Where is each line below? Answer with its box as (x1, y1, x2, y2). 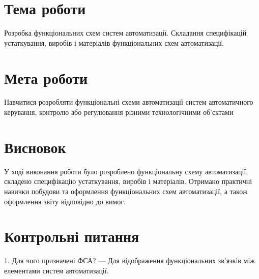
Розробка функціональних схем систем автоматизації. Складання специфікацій (4, 27, 247, 38)
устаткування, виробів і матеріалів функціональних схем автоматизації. (4, 37, 224, 48)
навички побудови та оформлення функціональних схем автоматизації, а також (4, 185, 248, 196)
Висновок (4, 136, 66, 157)
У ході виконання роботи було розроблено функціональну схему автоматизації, (4, 166, 248, 176)
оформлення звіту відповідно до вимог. (4, 196, 126, 206)
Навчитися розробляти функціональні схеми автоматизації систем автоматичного (4, 97, 253, 107)
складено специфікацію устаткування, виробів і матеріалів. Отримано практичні (4, 176, 252, 187)
